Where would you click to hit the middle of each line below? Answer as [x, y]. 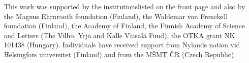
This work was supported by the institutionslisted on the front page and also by [124, 6]
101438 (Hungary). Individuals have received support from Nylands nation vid [122, 45]
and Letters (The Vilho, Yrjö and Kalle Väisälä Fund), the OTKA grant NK [120, 35]
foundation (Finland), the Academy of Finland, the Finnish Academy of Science [124, 26]
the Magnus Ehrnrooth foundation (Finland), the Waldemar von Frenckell [116, 16]
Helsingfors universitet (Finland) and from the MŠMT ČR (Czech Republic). [120, 54]
